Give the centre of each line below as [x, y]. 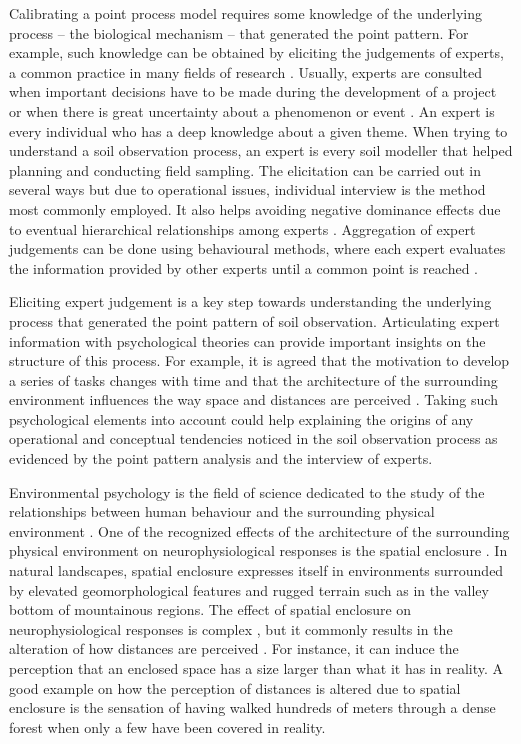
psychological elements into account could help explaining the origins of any [241, 418]
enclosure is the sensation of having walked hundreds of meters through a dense [252, 707]
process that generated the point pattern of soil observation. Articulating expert [254, 320]
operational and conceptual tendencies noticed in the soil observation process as [253, 438]
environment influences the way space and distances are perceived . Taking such [253, 399]
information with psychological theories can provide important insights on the [247, 340]
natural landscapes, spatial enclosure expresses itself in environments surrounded [256, 570]
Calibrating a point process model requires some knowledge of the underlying [246, 13]
